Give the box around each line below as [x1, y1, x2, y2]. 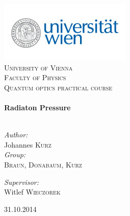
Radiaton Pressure [4, 102, 71, 112]
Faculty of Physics [4, 72, 66, 83]
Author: [4, 129, 28, 140]
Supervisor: [4, 176, 39, 187]
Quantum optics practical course [4, 82, 113, 92]
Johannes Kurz [4, 139, 51, 150]
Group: [4, 149, 26, 160]
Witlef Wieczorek [4, 186, 61, 197]
